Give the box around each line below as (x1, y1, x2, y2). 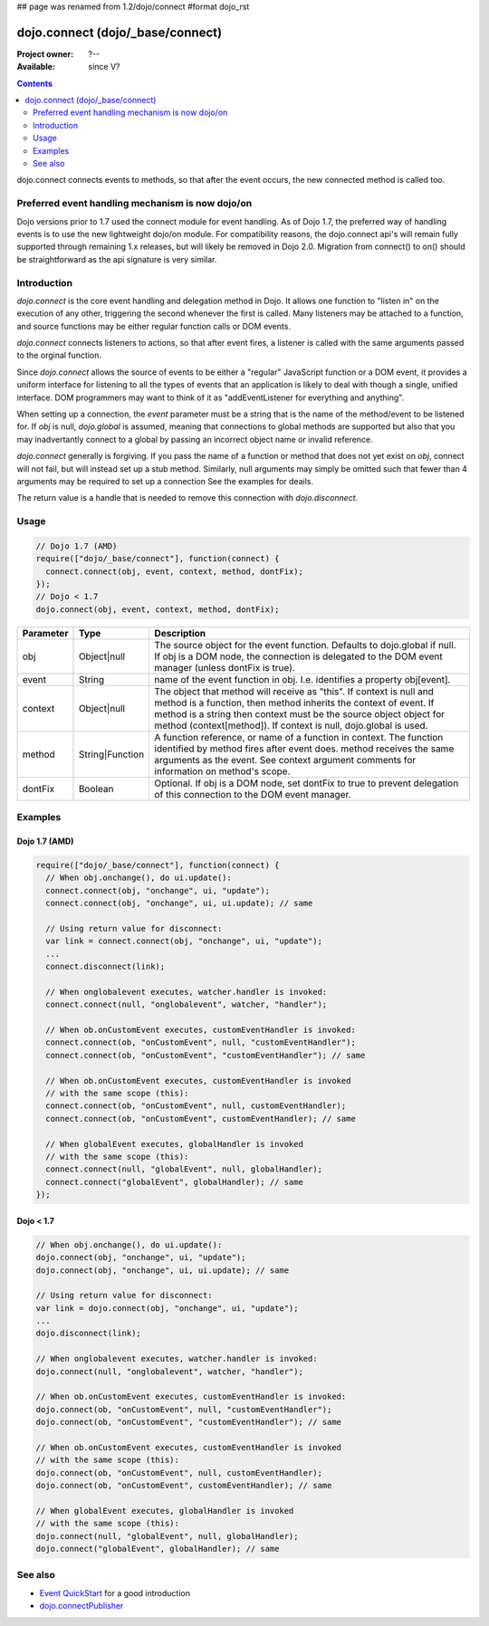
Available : (16, 62, 56, 72)
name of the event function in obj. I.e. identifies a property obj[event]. (154, 673, 451, 685)
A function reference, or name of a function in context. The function (154, 731, 444, 743)
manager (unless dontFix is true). (154, 661, 296, 674)
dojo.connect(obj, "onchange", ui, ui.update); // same (35, 1265, 290, 1276)
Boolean (78, 782, 114, 795)
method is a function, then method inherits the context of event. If (154, 696, 435, 709)
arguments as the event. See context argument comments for (154, 753, 417, 766)
